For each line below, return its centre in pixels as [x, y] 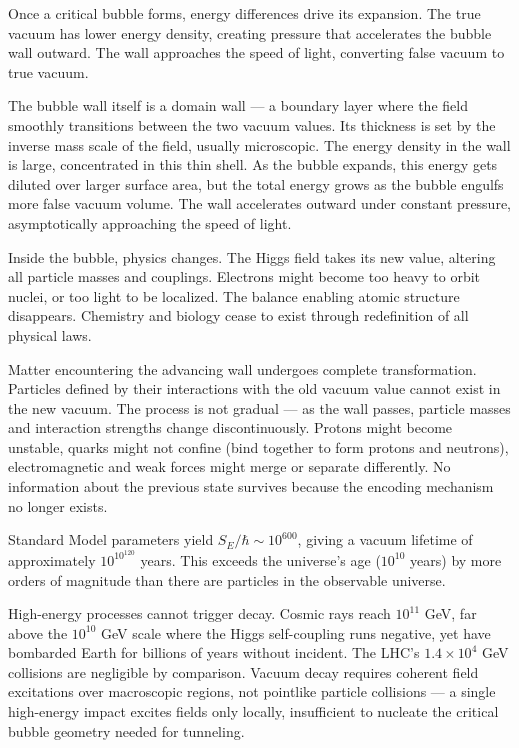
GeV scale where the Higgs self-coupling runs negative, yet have [296, 632]
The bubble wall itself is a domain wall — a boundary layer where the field [238, 105]
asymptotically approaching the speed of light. [150, 222]
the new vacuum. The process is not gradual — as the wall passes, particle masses [259, 407]
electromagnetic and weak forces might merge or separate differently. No [229, 466]
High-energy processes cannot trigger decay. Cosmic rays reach [199, 613]
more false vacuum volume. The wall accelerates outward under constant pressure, [260, 203]
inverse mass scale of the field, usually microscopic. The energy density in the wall [259, 144]
